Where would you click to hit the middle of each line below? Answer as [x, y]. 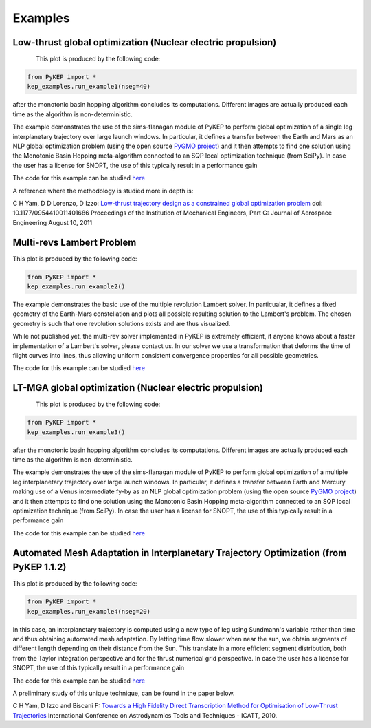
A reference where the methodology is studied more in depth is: [103, 191]
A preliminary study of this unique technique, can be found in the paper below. [124, 693]
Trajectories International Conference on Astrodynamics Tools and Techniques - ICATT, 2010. [145, 715]
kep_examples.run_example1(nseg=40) [89, 87]
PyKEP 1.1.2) [40, 567]
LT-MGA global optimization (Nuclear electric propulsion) [138, 388]
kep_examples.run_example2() [76, 287]
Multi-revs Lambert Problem [75, 242]
